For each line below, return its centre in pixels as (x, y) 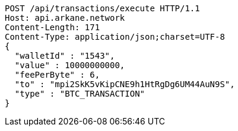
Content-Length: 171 (53, 27)
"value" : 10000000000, (70, 65)
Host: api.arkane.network (65, 18)
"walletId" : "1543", (65, 56)
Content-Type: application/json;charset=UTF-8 (115, 37)
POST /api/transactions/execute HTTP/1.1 (102, 8)
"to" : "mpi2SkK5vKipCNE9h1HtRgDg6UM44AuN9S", (125, 84)
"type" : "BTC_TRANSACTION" (80, 94)
